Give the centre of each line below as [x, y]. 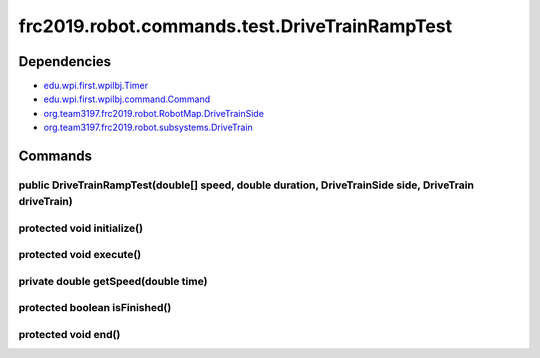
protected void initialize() [81, 228]
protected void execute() [80, 255]
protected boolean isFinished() [95, 308]
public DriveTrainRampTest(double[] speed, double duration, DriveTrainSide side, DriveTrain [246, 185]
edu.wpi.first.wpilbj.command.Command [127, 99]
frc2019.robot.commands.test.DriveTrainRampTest [235, 26]
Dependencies [65, 61]
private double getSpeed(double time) [113, 281]
